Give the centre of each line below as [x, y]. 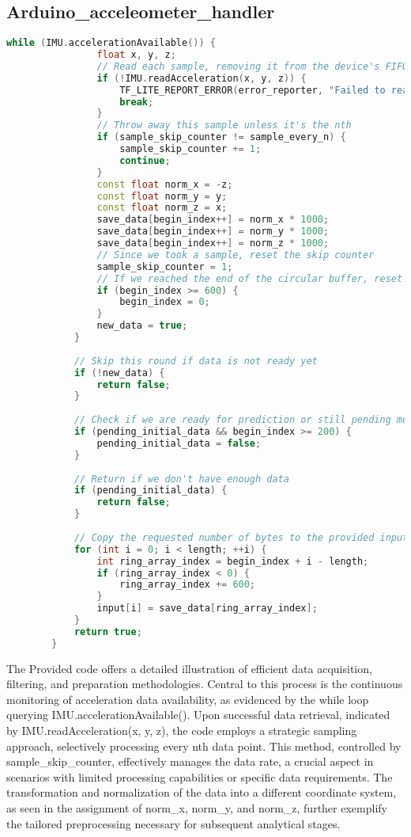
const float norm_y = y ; [162, 196]
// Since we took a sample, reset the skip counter [236, 255]
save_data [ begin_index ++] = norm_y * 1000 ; [213, 232]
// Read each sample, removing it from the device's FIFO [253, 66]
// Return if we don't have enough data [181, 479]
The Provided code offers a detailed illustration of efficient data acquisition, [189, 668]
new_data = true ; [142, 326]
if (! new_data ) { [119, 373]
